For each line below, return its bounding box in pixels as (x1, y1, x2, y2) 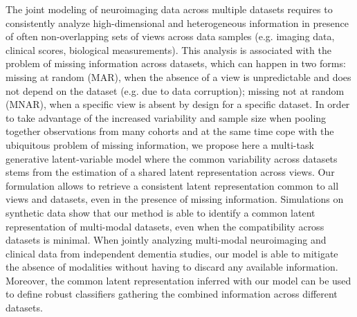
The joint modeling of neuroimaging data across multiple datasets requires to (6, 2, 333, 16)
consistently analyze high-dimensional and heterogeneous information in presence (6, 15, 349, 30)
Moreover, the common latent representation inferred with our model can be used (6, 273, 351, 287)
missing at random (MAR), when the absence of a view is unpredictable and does (6, 69, 351, 84)
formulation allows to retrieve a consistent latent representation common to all (6, 178, 339, 192)
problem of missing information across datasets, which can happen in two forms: (6, 56, 346, 71)
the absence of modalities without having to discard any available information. (6, 260, 338, 274)
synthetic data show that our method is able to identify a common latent (6, 205, 315, 219)
